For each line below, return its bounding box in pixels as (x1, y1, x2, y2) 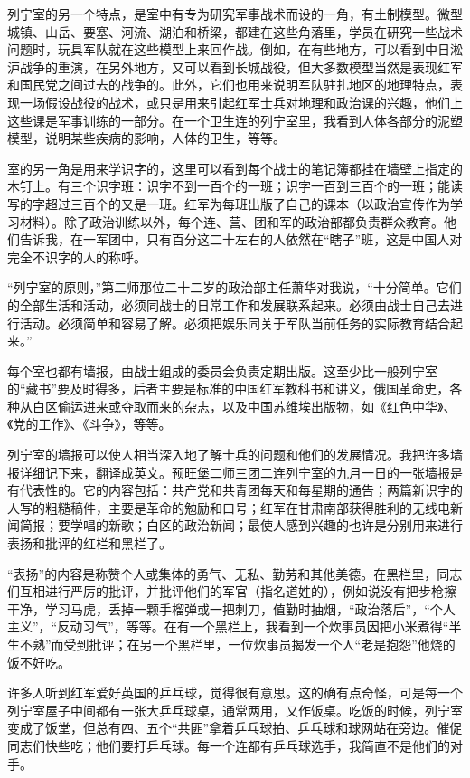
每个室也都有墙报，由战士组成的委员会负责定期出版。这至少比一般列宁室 (7, 361, 437, 380)
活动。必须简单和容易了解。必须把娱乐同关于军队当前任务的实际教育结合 (19, 313, 450, 332)
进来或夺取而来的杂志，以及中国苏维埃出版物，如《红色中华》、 (82, 396, 456, 415)
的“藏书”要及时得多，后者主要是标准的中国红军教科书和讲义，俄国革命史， (7, 379, 450, 398)
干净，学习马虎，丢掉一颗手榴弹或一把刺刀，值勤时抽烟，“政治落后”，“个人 (7, 599, 456, 618)
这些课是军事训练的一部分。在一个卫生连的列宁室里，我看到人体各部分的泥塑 (7, 110, 463, 129)
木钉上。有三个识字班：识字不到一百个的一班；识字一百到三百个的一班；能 (7, 176, 450, 195)
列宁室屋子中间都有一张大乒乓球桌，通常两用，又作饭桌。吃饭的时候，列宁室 (7, 700, 463, 719)
